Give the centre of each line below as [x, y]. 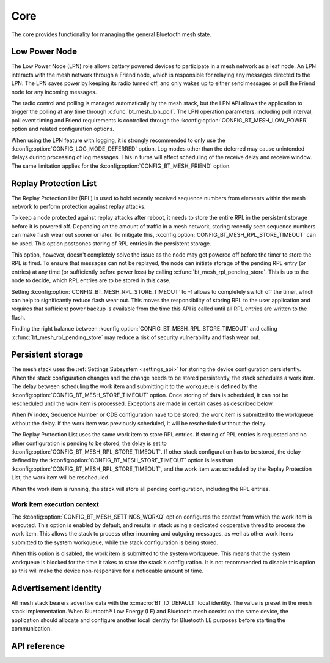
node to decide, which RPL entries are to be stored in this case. [91, 280]
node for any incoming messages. [54, 92]
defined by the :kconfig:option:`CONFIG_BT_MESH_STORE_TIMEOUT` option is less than [123, 460]
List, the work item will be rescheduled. [61, 478]
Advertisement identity [57, 588]
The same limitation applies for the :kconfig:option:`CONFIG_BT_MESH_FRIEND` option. [121, 166]
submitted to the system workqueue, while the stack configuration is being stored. [115, 542]
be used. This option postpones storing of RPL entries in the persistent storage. [111, 243]
